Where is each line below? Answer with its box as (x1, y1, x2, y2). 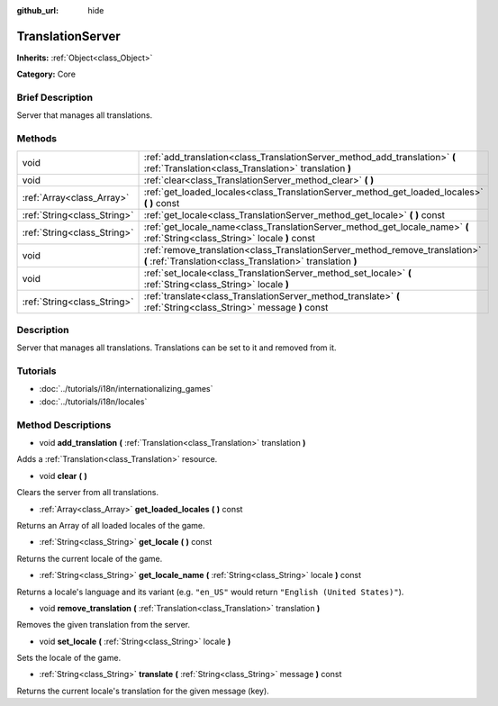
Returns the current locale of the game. (16, 553, 163, 564)
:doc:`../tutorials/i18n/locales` (39, 396, 148, 407)
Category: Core (16, 68, 77, 80)
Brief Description (16, 91, 94, 104)
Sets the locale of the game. (16, 653, 122, 664)
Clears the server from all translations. (16, 487, 159, 498)
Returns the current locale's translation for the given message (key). (16, 685, 269, 696)
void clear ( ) (39, 470, 87, 481)
